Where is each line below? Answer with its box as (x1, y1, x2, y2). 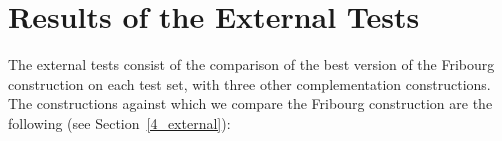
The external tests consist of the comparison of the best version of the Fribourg (8, 54, 495, 75)
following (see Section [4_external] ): (8, 112, 231, 133)
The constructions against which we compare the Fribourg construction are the (8, 93, 493, 114)
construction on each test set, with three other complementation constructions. (8, 73, 491, 94)
